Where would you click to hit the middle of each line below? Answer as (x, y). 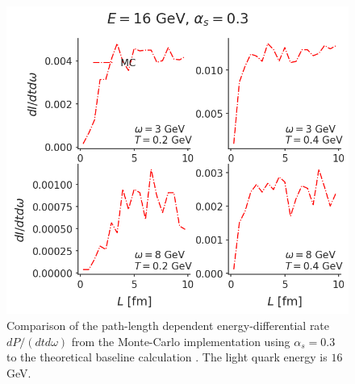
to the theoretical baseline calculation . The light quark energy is (167, 357)
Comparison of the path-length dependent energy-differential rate (168, 325)
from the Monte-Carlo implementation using (181, 341)
